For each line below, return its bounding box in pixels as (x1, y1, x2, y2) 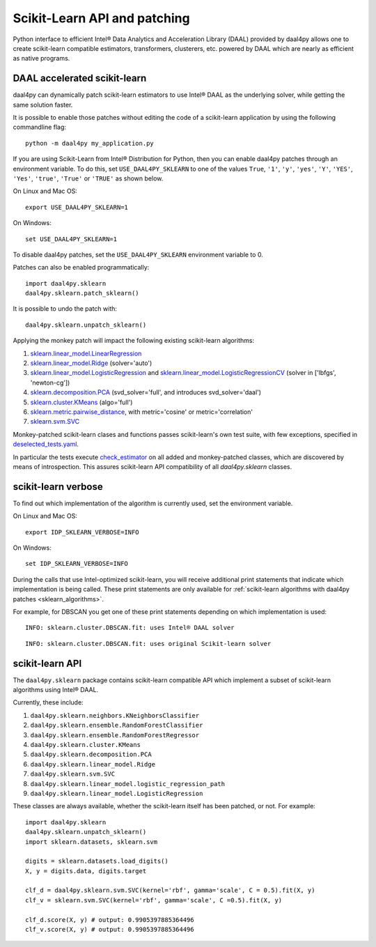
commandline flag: (13, 123, 66, 132)
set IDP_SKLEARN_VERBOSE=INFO (25, 560, 129, 568)
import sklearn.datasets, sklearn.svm (25, 838, 158, 846)
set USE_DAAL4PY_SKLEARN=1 (25, 235, 118, 243)
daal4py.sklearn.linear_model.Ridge (30, 760, 156, 768)
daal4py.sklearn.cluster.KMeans (30, 741, 141, 749)
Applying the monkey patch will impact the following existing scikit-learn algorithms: (13, 337, 254, 345)
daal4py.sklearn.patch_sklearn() (25, 289, 139, 298)
